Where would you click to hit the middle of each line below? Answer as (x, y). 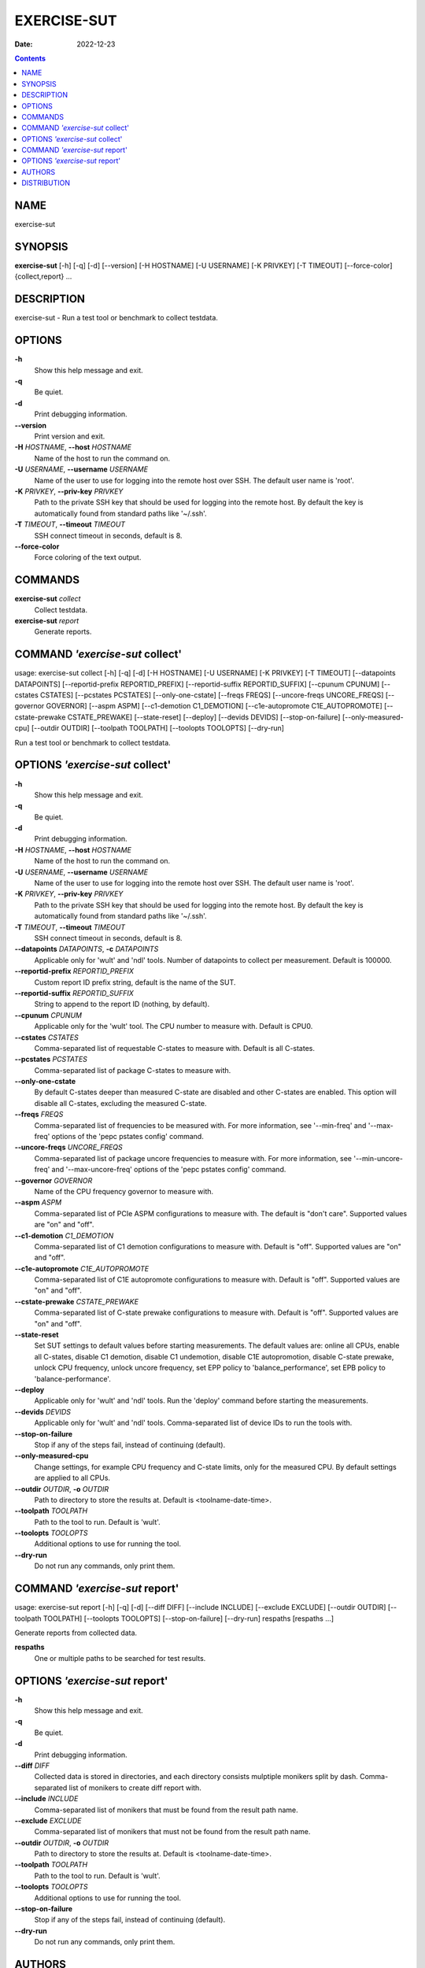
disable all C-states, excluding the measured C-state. (120, 1103)
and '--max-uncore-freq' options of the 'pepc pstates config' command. (169, 1170)
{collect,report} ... (43, 276)
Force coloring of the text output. (88, 557)
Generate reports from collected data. (76, 1633)
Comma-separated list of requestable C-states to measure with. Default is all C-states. (174, 1048)
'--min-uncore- (378, 1158)
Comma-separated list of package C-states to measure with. (133, 1070)
